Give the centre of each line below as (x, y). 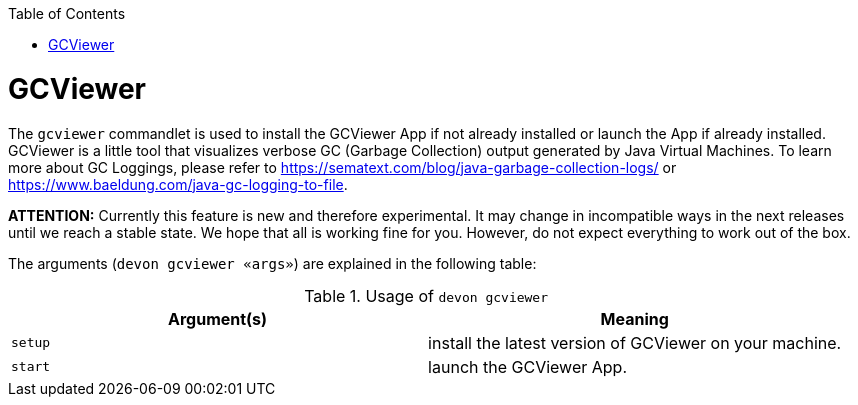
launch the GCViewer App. (527, 366)
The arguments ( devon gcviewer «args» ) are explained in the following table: (272, 263)
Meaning (634, 318)
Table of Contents (67, 13)
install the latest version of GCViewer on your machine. (635, 342)
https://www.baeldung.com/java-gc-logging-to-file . (178, 184)
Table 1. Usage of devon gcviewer (426, 295)
